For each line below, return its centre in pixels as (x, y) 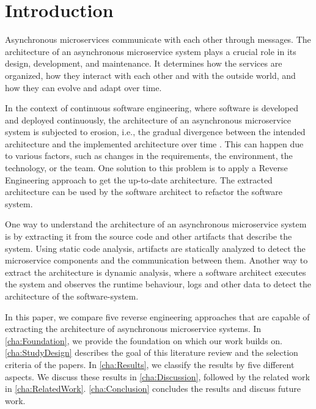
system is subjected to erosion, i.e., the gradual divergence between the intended (155, 132)
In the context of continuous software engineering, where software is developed (152, 108)
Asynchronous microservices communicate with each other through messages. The (158, 39)
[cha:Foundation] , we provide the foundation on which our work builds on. (144, 340)
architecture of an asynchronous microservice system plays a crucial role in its (151, 51)
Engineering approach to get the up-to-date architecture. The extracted (139, 179)
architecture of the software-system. (72, 296)
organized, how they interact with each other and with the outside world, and (150, 75)
